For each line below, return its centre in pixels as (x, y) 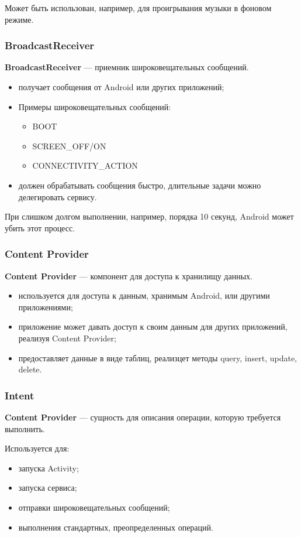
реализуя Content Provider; (67, 338)
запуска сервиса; (48, 488)
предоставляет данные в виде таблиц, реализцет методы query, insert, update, (158, 358)
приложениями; (46, 307)
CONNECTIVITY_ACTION (85, 165)
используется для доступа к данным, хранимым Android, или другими (144, 295)
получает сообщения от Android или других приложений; (121, 87)
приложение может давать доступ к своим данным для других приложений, (153, 326)
